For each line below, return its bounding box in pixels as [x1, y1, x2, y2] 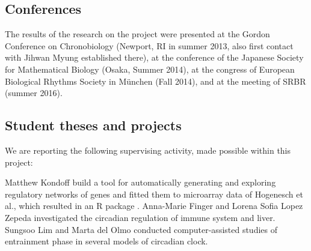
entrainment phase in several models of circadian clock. [5, 235, 208, 247]
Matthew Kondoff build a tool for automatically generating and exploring [5, 176, 276, 189]
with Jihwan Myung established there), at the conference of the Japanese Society [5, 51, 304, 64]
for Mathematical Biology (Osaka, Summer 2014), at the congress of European [5, 62, 295, 75]
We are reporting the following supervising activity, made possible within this [5, 144, 291, 156]
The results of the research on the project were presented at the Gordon [5, 28, 270, 40]
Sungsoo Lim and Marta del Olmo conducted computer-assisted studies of [5, 223, 278, 235]
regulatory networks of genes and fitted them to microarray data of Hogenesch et [5, 187, 303, 200]
